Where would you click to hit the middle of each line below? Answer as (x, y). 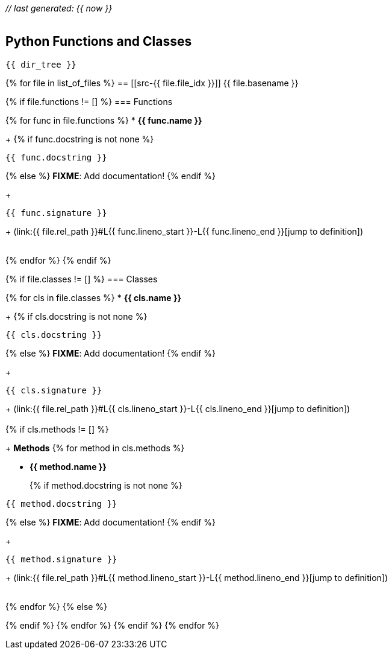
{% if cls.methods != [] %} (57, 429)
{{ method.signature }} (61, 559)
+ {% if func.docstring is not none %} (80, 139)
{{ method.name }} (68, 466)
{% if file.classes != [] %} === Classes (82, 279)
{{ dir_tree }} (41, 64)
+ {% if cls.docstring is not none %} (76, 316)
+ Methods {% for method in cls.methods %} (95, 448)
